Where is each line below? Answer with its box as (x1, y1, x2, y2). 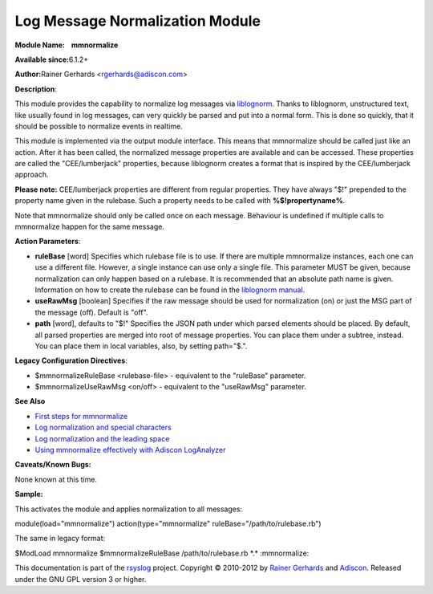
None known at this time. (14, 474, 98, 484)
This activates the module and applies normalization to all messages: (14, 504, 243, 514)
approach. (14, 169, 49, 180)
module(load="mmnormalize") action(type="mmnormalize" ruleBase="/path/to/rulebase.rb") (14, 519, 322, 528)
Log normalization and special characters (34, 422, 172, 433)
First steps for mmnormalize (34, 411, 128, 421)
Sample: (14, 490, 43, 499)
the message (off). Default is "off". (34, 307, 148, 317)
